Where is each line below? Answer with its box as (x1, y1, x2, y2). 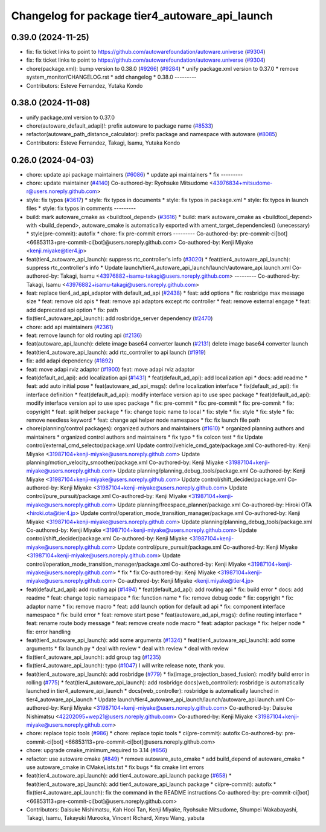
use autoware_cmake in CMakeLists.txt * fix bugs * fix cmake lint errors (26, 763, 205, 771)
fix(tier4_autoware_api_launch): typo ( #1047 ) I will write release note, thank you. (26, 662, 226, 669)
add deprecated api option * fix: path (26, 306, 118, 313)
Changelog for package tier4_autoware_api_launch (11, 9, 273, 22)
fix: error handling (26, 628, 71, 635)
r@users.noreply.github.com (26, 188, 97, 195)
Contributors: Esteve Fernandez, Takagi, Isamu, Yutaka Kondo (26, 139, 181, 146)
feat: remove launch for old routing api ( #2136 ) (26, 332, 142, 339)
